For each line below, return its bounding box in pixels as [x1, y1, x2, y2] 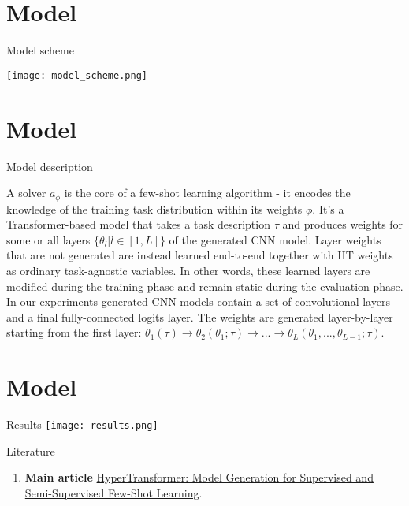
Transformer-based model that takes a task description [6, 216, 270, 233]
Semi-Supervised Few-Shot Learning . [24, 484, 203, 500]
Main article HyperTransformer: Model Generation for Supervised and [24, 469, 374, 486]
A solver [6, 184, 46, 201]
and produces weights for [282, 216, 403, 233]
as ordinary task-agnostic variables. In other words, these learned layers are [6, 262, 370, 278]
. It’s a [312, 200, 344, 217]
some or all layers [6, 231, 91, 247]
